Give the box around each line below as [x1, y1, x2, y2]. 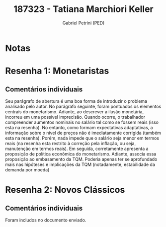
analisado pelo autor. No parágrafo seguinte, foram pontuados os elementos [5, 103, 162, 109]
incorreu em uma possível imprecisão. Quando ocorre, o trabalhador [5, 114, 146, 120]
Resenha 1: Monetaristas [5, 66, 109, 76]
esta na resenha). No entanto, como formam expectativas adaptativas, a [5, 124, 153, 130]
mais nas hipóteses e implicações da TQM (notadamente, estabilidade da [5, 161, 156, 167]
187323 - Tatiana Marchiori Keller [13, 3, 154, 15]
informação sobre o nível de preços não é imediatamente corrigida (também [5, 130, 162, 136]
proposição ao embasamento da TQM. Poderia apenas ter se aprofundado [5, 156, 158, 162]
